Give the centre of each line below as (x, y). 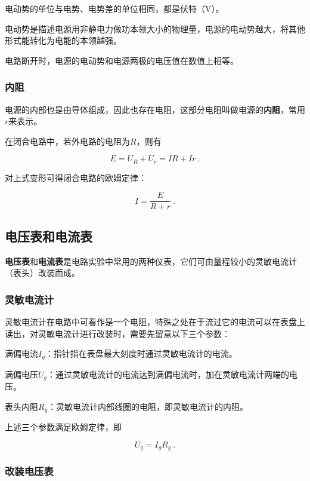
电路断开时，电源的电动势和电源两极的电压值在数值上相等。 (122, 60)
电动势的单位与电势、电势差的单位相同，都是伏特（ (105, 8)
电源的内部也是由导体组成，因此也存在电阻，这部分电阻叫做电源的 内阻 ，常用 (155, 109)
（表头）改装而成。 (42, 273)
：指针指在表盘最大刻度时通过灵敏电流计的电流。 (141, 353)
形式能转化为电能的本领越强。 (63, 40)
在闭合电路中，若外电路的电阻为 (67, 141)
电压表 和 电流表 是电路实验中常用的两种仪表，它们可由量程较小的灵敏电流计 (151, 261)
